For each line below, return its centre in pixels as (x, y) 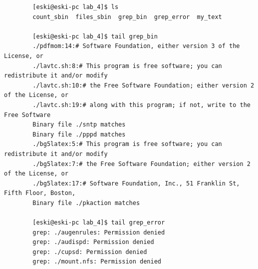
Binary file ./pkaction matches (86, 203)
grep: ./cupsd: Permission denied (90, 252)
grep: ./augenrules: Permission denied (99, 232)
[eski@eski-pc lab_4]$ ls (76, 7)
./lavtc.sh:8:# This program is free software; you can (127, 66)
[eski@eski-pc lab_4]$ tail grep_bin (95, 36)
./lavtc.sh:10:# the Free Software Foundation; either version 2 (143, 85)
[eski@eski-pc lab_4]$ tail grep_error (99, 223)
